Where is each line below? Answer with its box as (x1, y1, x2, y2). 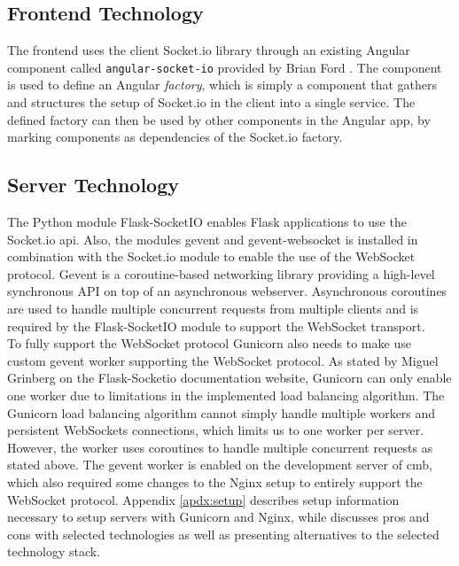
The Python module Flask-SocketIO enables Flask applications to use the (7, 213, 407, 231)
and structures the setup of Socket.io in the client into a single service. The (7, 93, 416, 112)
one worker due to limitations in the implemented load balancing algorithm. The (7, 385, 445, 404)
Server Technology (7, 171, 179, 198)
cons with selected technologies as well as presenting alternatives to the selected (7, 524, 440, 543)
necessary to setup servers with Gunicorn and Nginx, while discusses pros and (7, 508, 430, 526)
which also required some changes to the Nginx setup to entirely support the (7, 472, 423, 491)
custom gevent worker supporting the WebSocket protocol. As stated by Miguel (7, 351, 439, 369)
